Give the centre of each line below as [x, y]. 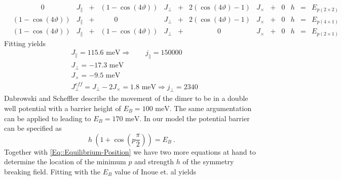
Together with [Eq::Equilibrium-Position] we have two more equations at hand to [130, 151]
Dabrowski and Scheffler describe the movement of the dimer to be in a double [126, 98]
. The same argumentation [211, 108]
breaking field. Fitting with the [52, 171]
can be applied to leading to [48, 118]
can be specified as [33, 128]
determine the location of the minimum [65, 161]
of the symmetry [208, 161]
